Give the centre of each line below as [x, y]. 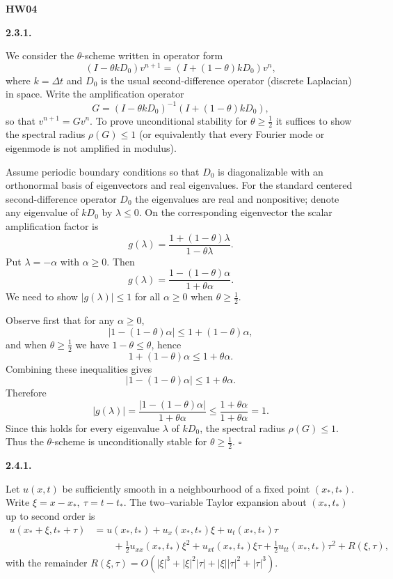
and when [26, 344]
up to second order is [50, 515]
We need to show [42, 296]
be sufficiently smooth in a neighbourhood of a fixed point [186, 488]
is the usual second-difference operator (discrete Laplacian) [226, 80]
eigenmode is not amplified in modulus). [91, 147]
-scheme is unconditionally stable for [129, 441]
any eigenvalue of [42, 212]
